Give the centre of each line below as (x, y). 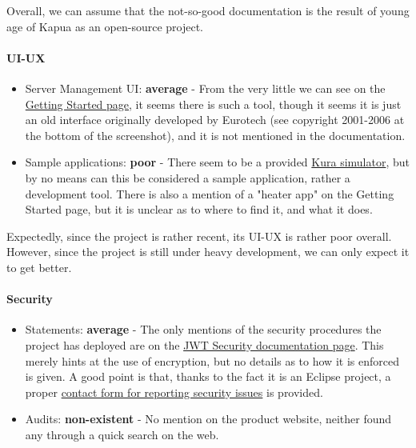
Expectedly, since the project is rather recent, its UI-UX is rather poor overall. (199, 236)
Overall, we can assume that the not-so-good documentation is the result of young (208, 10)
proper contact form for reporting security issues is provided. (174, 392)
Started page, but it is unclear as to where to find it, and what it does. (199, 209)
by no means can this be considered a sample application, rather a (188, 177)
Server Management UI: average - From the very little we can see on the (205, 88)
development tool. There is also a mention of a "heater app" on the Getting (210, 193)
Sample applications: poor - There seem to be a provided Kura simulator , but (218, 162)
